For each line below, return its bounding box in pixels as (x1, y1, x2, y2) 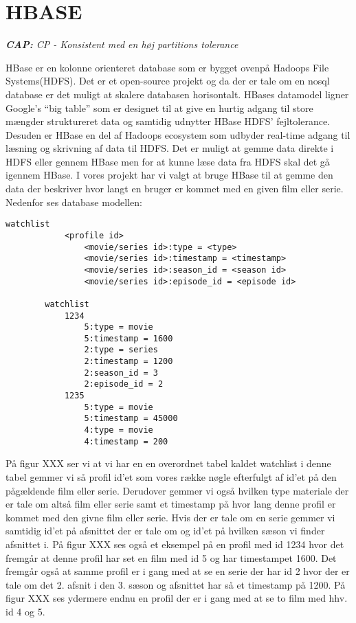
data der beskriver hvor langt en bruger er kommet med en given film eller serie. (5, 181, 344, 196)
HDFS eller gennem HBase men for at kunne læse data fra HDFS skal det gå (5, 154, 330, 168)
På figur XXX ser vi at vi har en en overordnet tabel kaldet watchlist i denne (5, 456, 331, 471)
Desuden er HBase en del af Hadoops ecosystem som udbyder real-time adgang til (5, 127, 351, 141)
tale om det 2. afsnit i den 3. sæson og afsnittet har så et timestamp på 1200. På (5, 577, 346, 591)
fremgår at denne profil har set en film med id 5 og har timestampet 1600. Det (5, 550, 337, 565)
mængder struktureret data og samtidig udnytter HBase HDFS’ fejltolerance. (5, 114, 331, 128)
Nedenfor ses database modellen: (5, 194, 142, 209)
